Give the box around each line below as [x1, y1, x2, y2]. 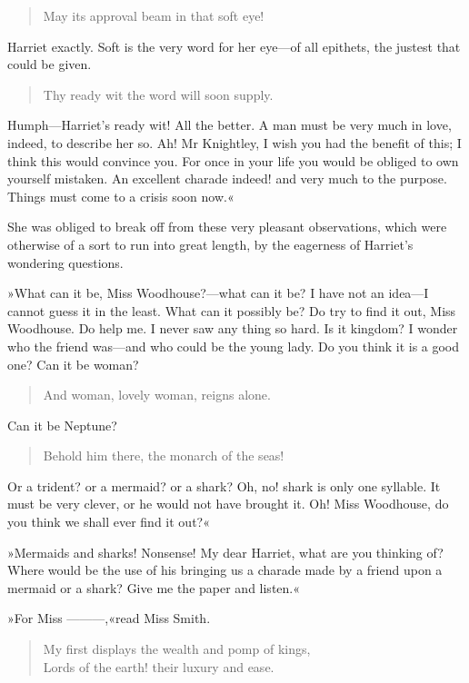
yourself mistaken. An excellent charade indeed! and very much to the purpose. [7, 169, 447, 188]
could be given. [7, 54, 92, 74]
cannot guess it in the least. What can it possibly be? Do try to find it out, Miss [7, 301, 456, 320]
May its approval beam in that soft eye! [43, 6, 264, 25]
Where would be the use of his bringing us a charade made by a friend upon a [7, 560, 443, 579]
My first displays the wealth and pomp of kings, [43, 639, 311, 658]
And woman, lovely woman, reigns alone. [43, 385, 271, 404]
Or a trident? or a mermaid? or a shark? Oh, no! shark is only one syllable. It [7, 476, 441, 495]
